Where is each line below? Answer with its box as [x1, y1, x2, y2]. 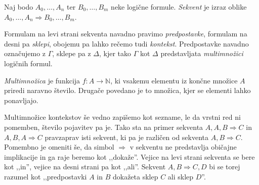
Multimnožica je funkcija [4, 75, 80, 85]
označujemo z [4, 48, 46, 59]
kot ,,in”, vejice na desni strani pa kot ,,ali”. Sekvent [4, 161, 166, 172]
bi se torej [209, 161, 240, 172]
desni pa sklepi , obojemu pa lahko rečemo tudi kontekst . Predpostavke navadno [4, 38, 249, 49]
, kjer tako [99, 48, 131, 59]
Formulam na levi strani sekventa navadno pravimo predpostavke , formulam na [4, 28, 247, 39]
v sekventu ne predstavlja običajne [129, 142, 237, 152]
